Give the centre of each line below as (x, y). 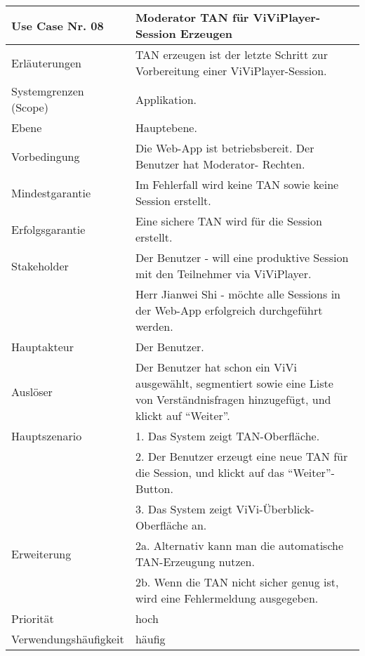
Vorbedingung (46, 156)
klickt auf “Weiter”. (182, 415)
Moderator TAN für (192, 17)
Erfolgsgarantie (48, 229)
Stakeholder (40, 265)
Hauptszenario (47, 436)
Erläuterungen (46, 63)
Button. (154, 488)
